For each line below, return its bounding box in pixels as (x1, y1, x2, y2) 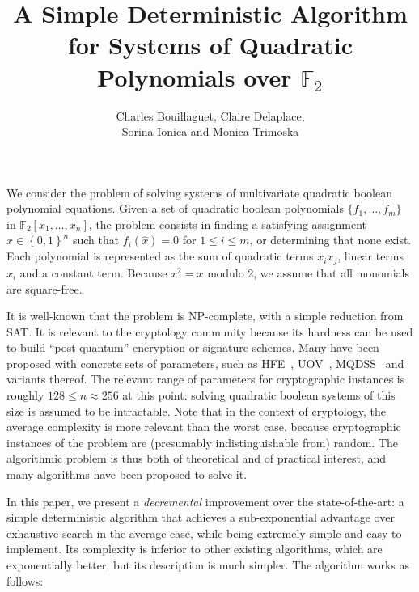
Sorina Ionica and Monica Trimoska (121, 123, 299, 140)
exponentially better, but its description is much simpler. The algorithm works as (6, 556, 410, 573)
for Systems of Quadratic (67, 28, 353, 61)
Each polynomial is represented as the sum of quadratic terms (6, 247, 314, 264)
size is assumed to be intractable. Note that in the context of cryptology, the (6, 402, 386, 419)
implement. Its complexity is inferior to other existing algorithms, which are (6, 540, 383, 557)
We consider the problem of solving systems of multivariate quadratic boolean (6, 184, 392, 201)
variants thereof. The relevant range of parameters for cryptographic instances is (6, 370, 405, 387)
